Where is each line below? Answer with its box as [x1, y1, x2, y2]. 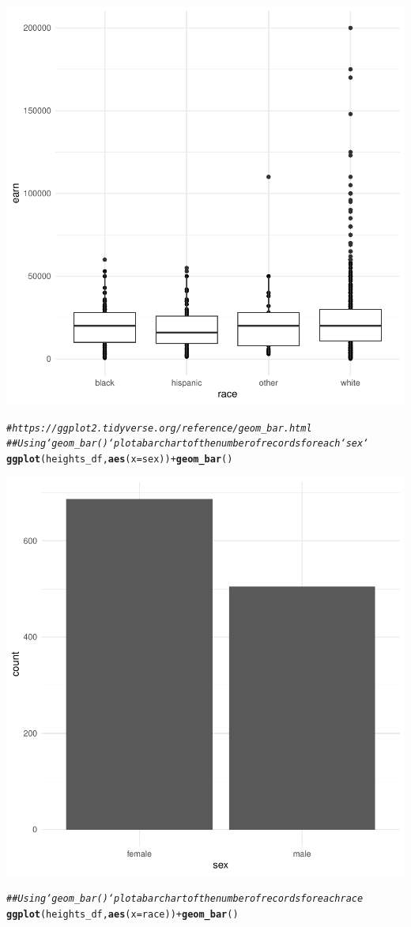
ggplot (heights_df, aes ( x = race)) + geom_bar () [6, 908, 239, 920]
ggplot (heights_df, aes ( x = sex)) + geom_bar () [6, 453, 233, 465]
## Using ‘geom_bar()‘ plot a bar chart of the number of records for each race [6, 893, 364, 905]
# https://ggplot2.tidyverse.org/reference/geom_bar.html [6, 422, 312, 434]
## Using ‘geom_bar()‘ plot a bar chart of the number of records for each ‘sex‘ [6, 438, 369, 450]
